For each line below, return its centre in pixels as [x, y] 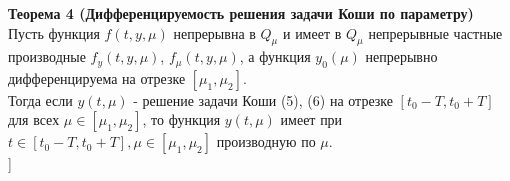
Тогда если [40, 99]
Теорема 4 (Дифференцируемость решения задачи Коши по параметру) [241, 13]
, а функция [275, 56]
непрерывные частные [435, 32]
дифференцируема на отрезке [97, 77]
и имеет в [312, 32]
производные [47, 56]
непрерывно [401, 56]
